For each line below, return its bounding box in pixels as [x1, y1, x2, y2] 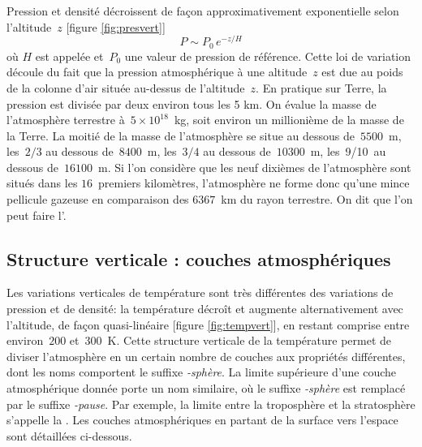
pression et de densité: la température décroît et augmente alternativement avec [6, 300, 403, 317]
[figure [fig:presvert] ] [66, 18, 166, 35]
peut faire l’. [6, 206, 67, 223]
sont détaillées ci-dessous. [6, 427, 132, 444]
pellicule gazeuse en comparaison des [6, 191, 189, 208]
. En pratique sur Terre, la [256, 79, 387, 96]
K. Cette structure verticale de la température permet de [107, 332, 391, 349]
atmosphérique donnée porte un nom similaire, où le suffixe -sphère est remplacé [6, 380, 406, 397]
